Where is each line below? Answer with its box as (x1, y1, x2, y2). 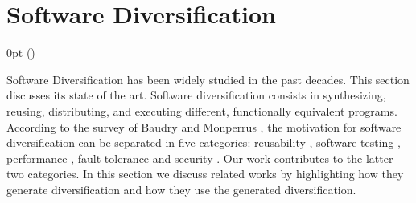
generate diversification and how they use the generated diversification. (6, 181, 356, 197)
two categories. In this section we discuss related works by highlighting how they (6, 165, 404, 182)
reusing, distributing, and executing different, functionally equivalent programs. (6, 102, 397, 119)
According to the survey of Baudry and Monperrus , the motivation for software (6, 118, 402, 135)
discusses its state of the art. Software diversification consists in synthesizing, (6, 87, 386, 104)
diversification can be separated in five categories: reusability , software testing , (6, 134, 401, 151)
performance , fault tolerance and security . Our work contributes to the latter (6, 149, 393, 166)
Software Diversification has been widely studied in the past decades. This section (6, 71, 410, 87)
